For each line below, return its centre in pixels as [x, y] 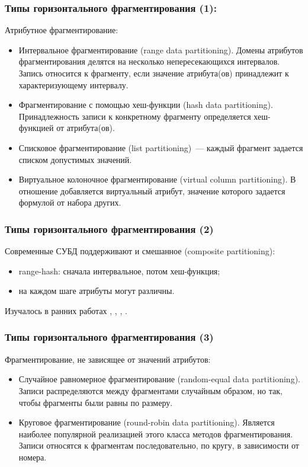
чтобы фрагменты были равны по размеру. [96, 402]
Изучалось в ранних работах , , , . [66, 310]
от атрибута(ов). [86, 128]
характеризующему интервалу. [73, 84]
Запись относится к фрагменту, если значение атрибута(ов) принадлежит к [154, 73]
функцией [36, 128]
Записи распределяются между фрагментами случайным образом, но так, [150, 390]
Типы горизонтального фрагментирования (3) [109, 337]
